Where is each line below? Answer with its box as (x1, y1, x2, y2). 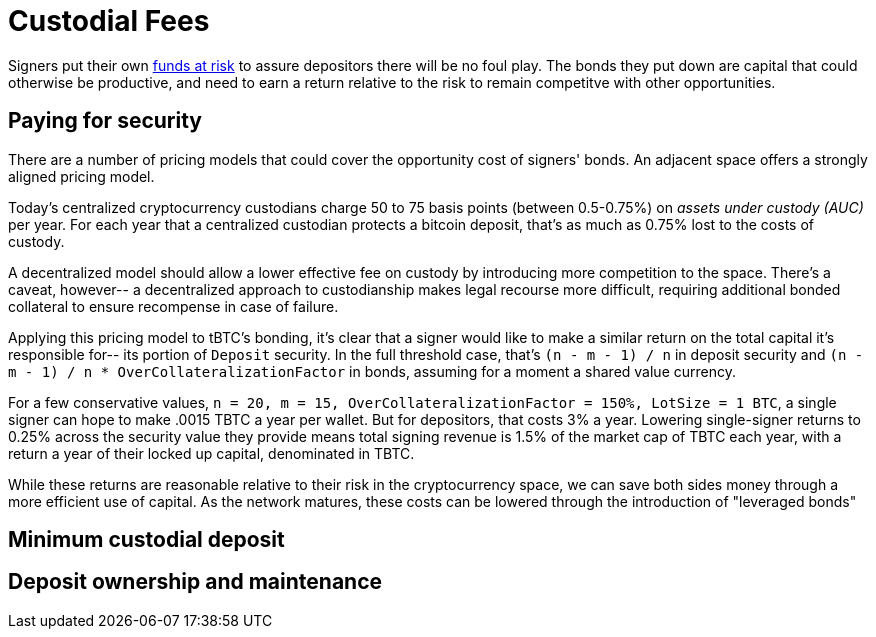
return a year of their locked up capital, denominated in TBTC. (8, 444, 415, 462)
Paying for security (8, 108, 202, 134)
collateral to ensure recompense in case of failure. (8, 297, 339, 315)
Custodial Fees (8, 4, 210, 38)
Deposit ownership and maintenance (8, 569, 383, 595)
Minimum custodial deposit (8, 527, 285, 553)
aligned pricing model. (8, 167, 155, 185)
